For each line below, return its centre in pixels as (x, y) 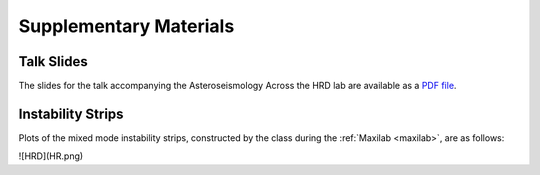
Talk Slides (53, 61)
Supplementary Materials (126, 26)
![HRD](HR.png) (51, 156)
